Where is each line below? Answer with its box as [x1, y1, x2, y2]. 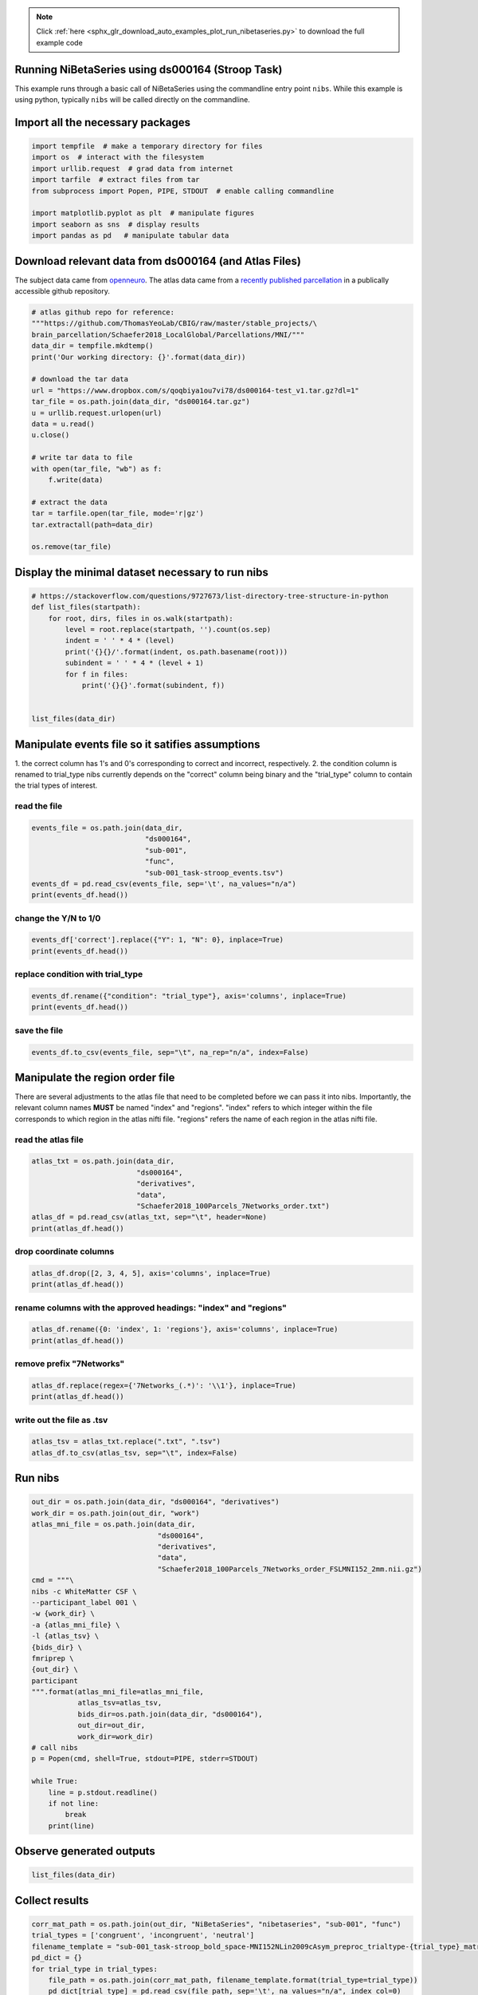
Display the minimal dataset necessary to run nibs [14, 565, 268, 579]
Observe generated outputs [14, 1844, 155, 1859]
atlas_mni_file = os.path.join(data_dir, [31, 1520, 196, 1529]
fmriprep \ [31, 1653, 74, 1663]
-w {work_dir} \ [31, 1609, 96, 1618]
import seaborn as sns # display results [31, 219, 200, 229]
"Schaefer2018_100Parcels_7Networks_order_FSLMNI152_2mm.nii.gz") [157, 1564, 422, 1574]
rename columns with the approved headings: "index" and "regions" [14, 1302, 287, 1313]
